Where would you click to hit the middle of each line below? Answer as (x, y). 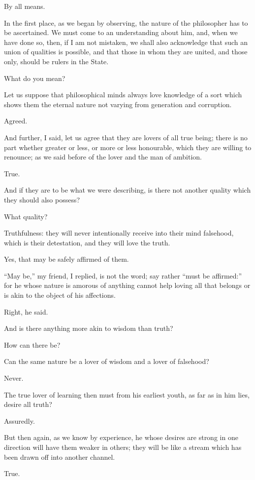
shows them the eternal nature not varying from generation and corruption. (118, 104)
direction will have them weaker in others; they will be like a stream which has (123, 447)
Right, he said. (26, 311)
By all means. (25, 6)
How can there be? (32, 344)
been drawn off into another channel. (60, 457)
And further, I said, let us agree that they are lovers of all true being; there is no (126, 137)
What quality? (26, 216)
